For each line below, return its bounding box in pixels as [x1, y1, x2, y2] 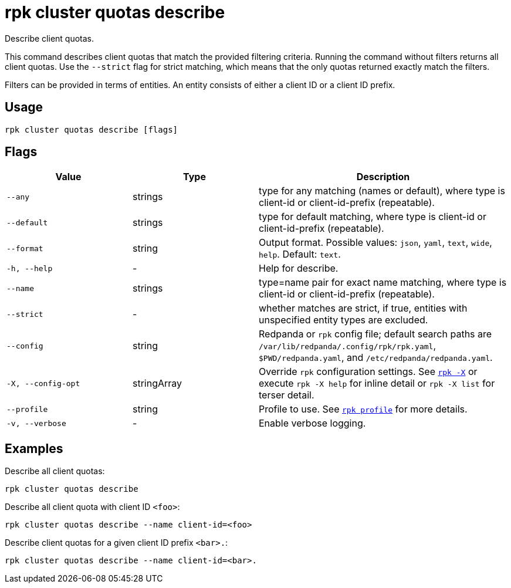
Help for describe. [259, 262, 339, 275]
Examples [5, 441, 63, 456]
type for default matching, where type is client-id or [259, 211, 486, 223]
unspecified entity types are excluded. [259, 314, 428, 326]
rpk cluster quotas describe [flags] [5, 124, 178, 134]
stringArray [133, 377, 182, 390]
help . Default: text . [259, 248, 341, 261]
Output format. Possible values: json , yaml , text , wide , [259, 236, 492, 249]
